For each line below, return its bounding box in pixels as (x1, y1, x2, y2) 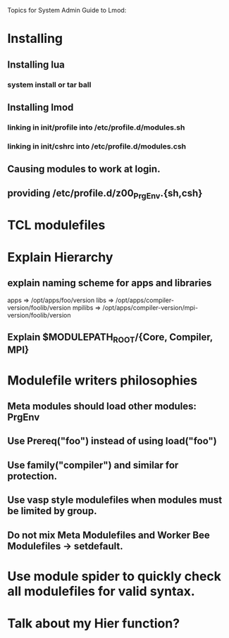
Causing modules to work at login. (7, 163, 161, 175)
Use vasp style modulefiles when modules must (7, 494, 223, 506)
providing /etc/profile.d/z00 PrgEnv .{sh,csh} (7, 187, 203, 201)
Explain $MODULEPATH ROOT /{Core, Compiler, (7, 331, 213, 345)
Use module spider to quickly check (7, 568, 222, 584)
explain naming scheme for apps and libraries (7, 277, 212, 289)
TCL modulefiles (7, 217, 106, 233)
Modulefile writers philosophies (7, 373, 198, 388)
